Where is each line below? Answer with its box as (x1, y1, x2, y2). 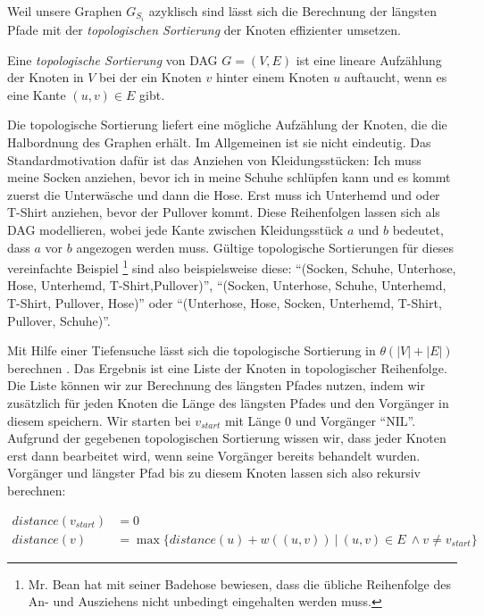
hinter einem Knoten (216, 68, 330, 87)
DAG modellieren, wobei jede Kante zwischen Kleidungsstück (7, 221, 344, 239)
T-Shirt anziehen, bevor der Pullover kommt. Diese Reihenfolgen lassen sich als (7, 203, 440, 221)
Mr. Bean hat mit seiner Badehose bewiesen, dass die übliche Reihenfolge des (28, 574, 451, 593)
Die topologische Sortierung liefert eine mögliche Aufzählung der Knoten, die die (7, 115, 447, 134)
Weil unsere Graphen (7, 2, 122, 20)
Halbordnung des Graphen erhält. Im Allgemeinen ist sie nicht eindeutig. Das (7, 133, 431, 152)
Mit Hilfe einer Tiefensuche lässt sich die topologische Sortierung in (7, 341, 376, 360)
